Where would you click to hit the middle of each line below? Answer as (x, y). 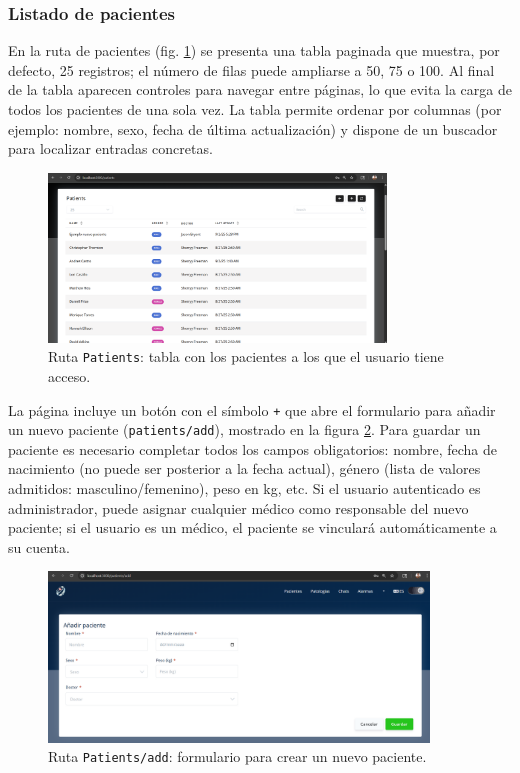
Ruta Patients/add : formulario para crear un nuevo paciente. (237, 756)
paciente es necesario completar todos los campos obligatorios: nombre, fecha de (253, 448)
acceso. (69, 375)
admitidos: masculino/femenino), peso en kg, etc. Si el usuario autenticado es (244, 488)
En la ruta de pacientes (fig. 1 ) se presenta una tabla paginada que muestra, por (254, 50)
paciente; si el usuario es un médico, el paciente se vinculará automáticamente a (252, 527)
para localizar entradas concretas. (110, 148)
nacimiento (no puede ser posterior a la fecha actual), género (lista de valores (244, 468)
